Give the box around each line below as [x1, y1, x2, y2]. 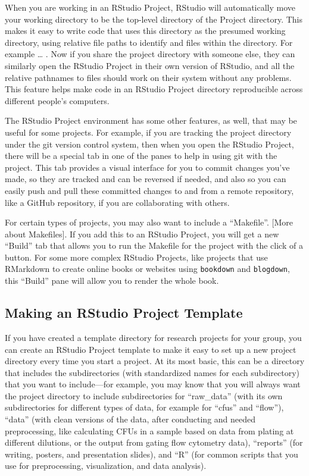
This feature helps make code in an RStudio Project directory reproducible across [5, 83, 303, 95]
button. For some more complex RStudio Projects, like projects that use [5, 250, 268, 263]
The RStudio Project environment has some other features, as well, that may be [5, 114, 297, 127]
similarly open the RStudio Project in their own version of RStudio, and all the [5, 59, 295, 71]
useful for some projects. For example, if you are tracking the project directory [5, 126, 292, 138]
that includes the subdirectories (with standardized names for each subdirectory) [5, 366, 299, 378]
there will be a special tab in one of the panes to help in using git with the [5, 149, 277, 162]
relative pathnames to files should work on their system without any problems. [5, 71, 292, 83]
